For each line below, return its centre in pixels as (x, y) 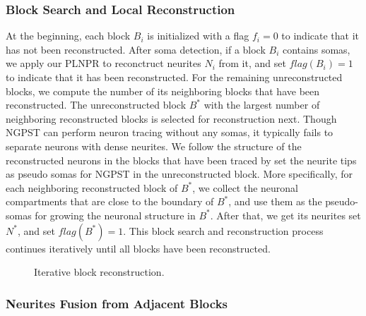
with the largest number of (262, 105)
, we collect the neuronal (246, 187)
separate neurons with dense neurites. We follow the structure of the (154, 146)
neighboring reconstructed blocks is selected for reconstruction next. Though (171, 118)
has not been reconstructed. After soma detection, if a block (136, 49)
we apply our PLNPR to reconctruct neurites (104, 63)
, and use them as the (275, 201)
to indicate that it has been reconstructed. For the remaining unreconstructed (174, 77)
